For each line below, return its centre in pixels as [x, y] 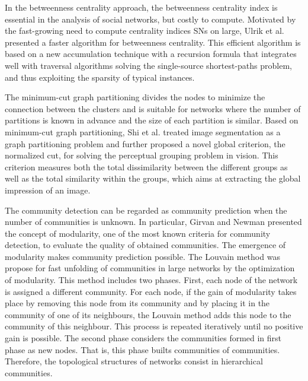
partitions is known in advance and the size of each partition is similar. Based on [152, 120]
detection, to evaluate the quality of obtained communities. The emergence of [145, 245]
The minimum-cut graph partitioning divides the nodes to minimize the [135, 97]
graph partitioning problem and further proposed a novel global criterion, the [145, 143]
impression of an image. [48, 190]
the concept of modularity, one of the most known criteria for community [138, 233]
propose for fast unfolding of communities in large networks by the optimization [150, 268]
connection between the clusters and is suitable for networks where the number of [153, 108]
